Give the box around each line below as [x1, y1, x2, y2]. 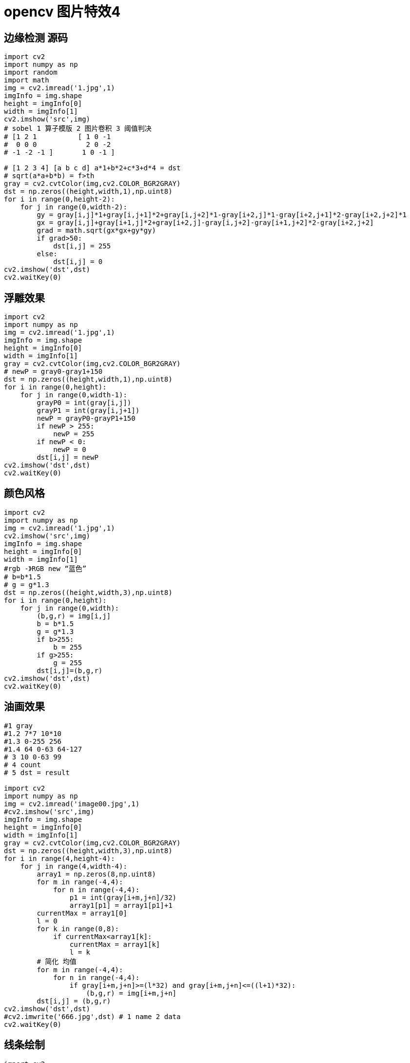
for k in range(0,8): [37, 924, 119, 933]
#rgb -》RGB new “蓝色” [4, 564, 87, 572]
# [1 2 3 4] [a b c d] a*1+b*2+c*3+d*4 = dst [4, 164, 181, 172]
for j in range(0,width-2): [20, 203, 127, 211]
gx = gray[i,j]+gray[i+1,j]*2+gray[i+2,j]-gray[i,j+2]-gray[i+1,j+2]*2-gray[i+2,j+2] [37, 219, 374, 227]
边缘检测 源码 [4, 31, 68, 44]
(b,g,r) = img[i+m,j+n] [86, 989, 177, 997]
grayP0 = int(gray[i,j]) [37, 399, 132, 407]
